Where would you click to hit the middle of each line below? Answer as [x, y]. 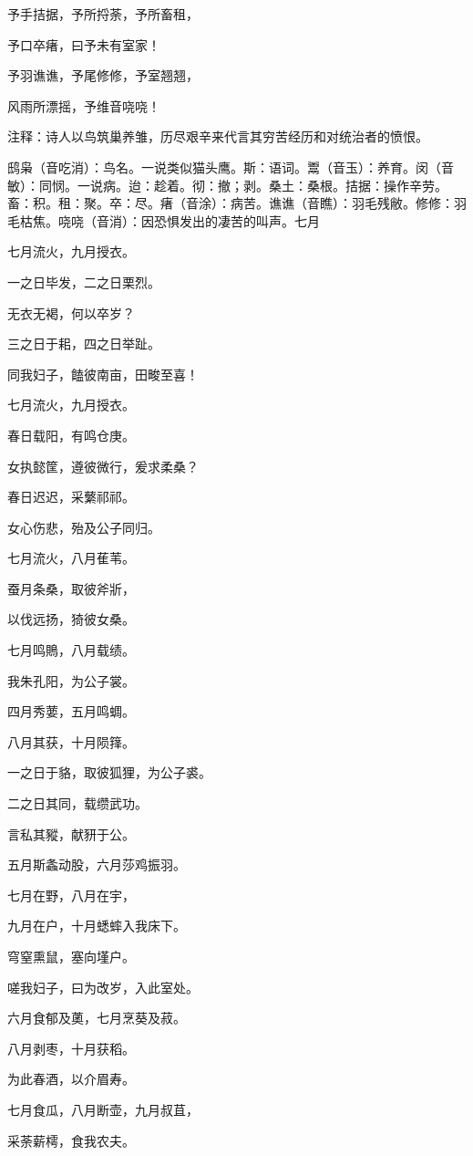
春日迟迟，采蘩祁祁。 [71, 497]
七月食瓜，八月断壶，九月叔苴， [103, 1109]
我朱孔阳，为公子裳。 [71, 680]
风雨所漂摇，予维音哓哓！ [84, 105]
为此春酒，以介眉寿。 [71, 1079]
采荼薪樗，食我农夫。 [71, 1140]
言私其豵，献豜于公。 [71, 833]
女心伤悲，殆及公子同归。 [84, 527]
